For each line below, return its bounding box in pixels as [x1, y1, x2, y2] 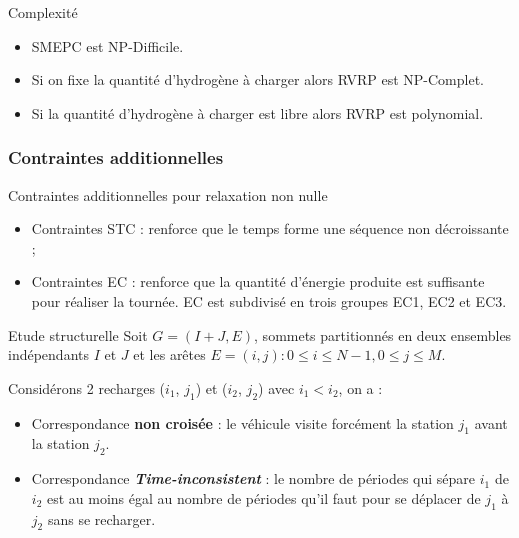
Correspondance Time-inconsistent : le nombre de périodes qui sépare [31, 468, 476, 489]
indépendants [8, 344, 89, 365]
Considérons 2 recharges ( [8, 377, 166, 398]
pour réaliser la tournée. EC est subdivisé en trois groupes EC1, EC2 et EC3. [31, 290, 507, 311]
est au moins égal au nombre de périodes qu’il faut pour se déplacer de [46, 487, 481, 508]
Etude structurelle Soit [8, 324, 148, 345]
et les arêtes [133, 344, 206, 365]
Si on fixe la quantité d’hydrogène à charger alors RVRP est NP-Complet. [31, 69, 484, 90]
